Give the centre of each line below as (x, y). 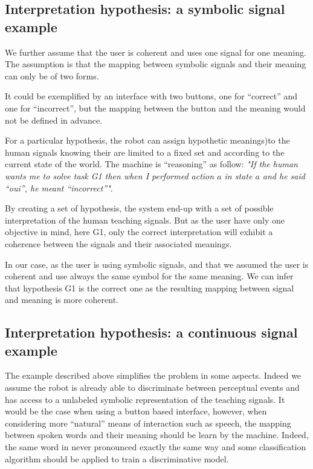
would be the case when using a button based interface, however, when (136, 411)
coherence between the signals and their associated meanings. (118, 243)
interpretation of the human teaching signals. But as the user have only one (145, 220)
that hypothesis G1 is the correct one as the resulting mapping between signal (150, 288)
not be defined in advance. (54, 120)
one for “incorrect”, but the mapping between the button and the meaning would (155, 108)
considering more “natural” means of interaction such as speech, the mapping (148, 423)
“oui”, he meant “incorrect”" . (59, 188)
